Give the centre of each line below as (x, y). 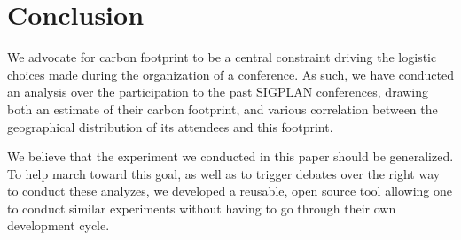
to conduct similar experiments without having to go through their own (202, 208)
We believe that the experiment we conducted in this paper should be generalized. (230, 156)
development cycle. (59, 225)
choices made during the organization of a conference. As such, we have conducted (230, 74)
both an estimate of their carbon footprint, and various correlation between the (223, 108)
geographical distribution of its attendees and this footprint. (170, 126)
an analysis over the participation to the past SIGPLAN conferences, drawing (218, 92)
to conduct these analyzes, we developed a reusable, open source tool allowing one (230, 191)
